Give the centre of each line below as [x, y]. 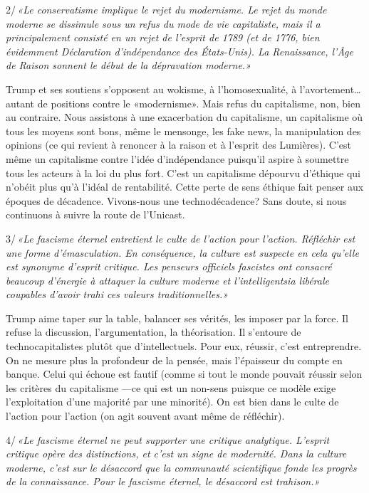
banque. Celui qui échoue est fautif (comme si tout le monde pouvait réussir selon [184, 374]
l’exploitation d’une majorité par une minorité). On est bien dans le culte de [172, 402]
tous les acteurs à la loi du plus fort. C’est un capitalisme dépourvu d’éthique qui [183, 173]
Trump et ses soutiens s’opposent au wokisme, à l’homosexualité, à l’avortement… [183, 89]
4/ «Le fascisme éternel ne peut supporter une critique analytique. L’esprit [168, 439]
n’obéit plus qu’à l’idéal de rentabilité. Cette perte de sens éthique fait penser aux [185, 187]
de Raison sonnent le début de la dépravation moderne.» [129, 65]
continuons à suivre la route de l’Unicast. [95, 214]
